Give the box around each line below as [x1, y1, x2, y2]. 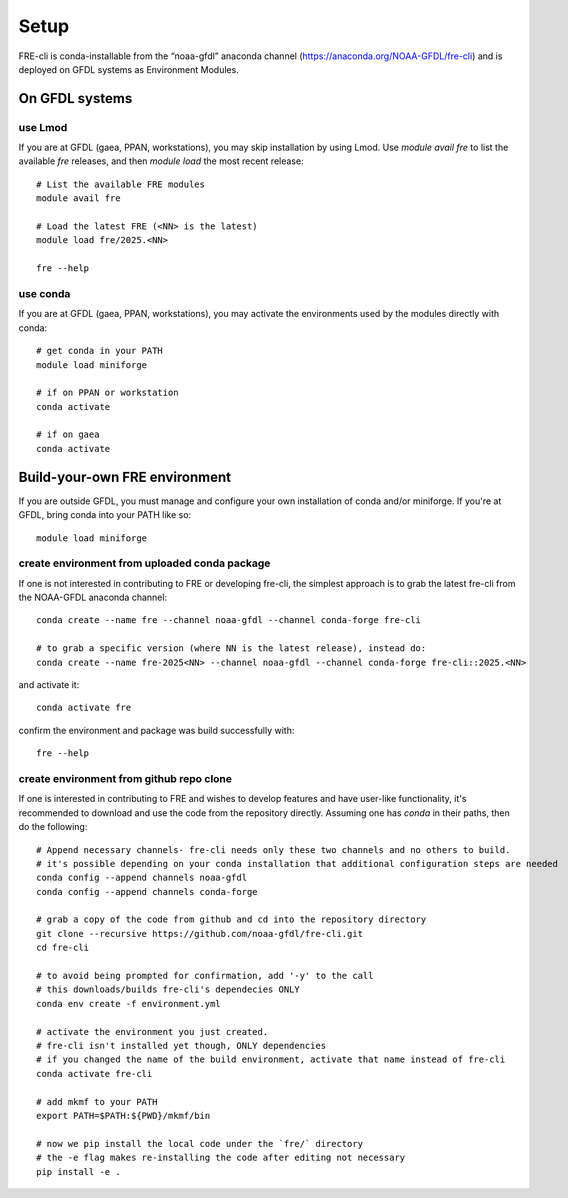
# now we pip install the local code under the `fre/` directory [36, 1138, 364, 1149]
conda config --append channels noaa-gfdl [36, 872, 248, 884]
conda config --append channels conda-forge [36, 886, 259, 897]
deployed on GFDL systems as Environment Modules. [18, 63, 239, 75]
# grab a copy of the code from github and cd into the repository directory [36, 914, 427, 925]
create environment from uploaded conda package [18, 556, 271, 570]
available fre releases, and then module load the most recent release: [18, 155, 304, 167]
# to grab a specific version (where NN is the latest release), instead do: [36, 643, 427, 654]
